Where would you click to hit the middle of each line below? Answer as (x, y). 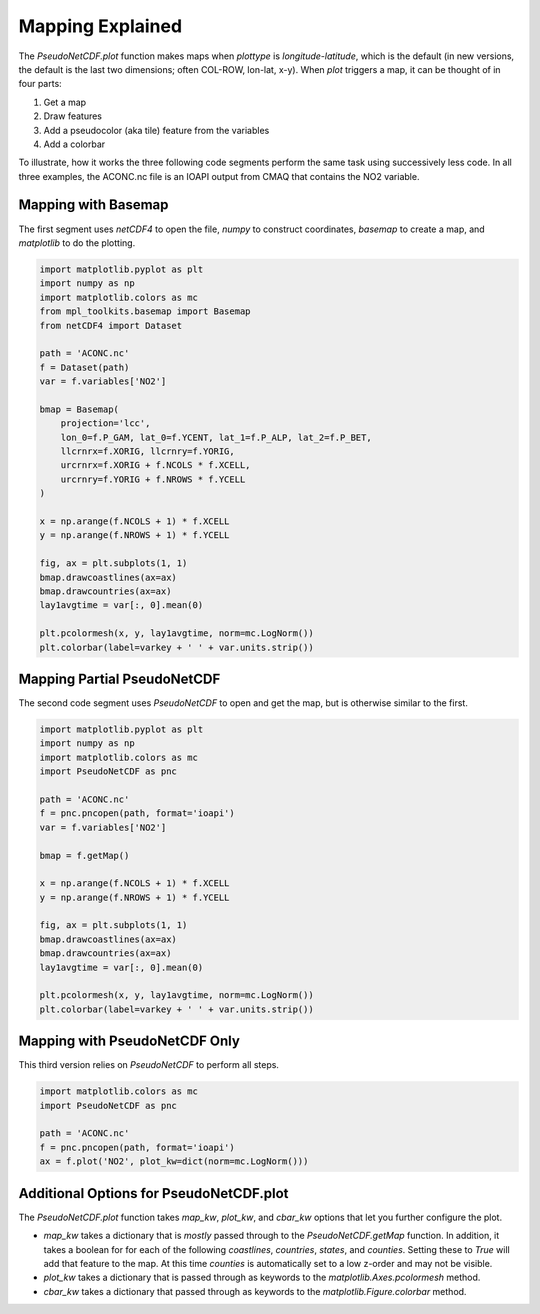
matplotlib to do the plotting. (77, 242)
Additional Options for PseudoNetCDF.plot (153, 1193)
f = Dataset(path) (84, 367)
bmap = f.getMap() (84, 855)
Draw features (73, 116)
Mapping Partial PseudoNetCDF (119, 678)
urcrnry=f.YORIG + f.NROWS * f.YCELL (153, 479)
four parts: (40, 84)
